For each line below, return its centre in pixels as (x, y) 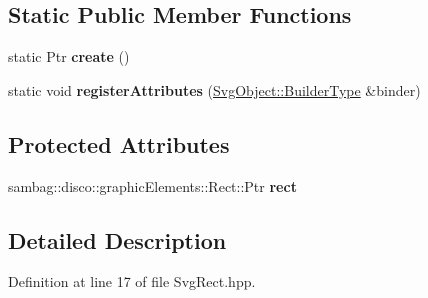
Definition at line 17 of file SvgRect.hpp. (132, 281)
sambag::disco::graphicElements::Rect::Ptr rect (152, 185)
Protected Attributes (119, 143)
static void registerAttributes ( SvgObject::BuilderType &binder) (214, 89)
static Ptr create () (69, 56)
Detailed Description (117, 239)
